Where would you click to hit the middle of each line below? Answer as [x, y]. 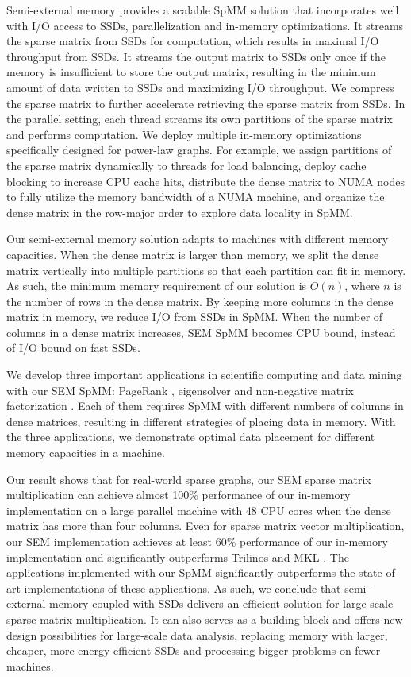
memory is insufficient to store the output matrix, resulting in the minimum [191, 72]
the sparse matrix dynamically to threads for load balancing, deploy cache [186, 165]
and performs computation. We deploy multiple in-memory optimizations [184, 134]
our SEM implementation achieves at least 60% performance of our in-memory [197, 541]
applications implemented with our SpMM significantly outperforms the [181, 573]
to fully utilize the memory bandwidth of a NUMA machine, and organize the [196, 197]
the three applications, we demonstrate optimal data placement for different [191, 437]
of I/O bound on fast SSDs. [73, 348]
